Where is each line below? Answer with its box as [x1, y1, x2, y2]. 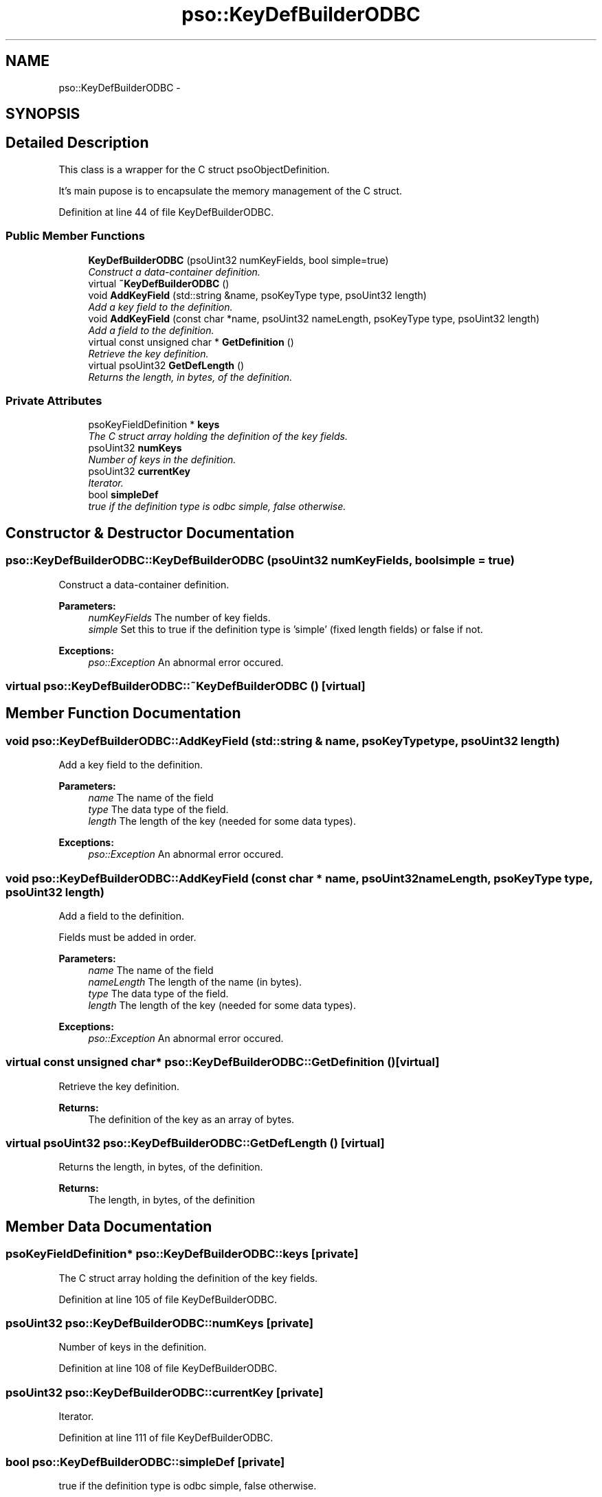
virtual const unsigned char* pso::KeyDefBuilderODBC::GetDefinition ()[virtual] [5, 1055, 440, 1069]
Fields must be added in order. [58, 931, 197, 943]
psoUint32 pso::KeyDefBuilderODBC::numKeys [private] [5, 1316, 314, 1331]
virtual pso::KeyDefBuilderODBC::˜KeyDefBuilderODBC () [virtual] [5, 678, 366, 693]
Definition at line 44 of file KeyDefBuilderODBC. [58, 206, 274, 218]
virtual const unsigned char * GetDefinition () [88, 335, 294, 348]
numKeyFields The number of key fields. [88, 611, 271, 623]
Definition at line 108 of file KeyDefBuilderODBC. [58, 1362, 278, 1375]
